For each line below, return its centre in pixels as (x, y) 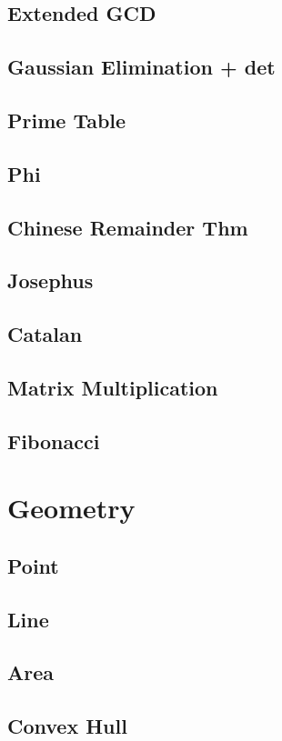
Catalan (45, 334)
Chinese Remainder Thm (128, 227)
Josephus (50, 280)
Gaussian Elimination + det (141, 67)
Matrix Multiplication (113, 387)
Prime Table (67, 120)
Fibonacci (54, 441)
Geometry (71, 508)
